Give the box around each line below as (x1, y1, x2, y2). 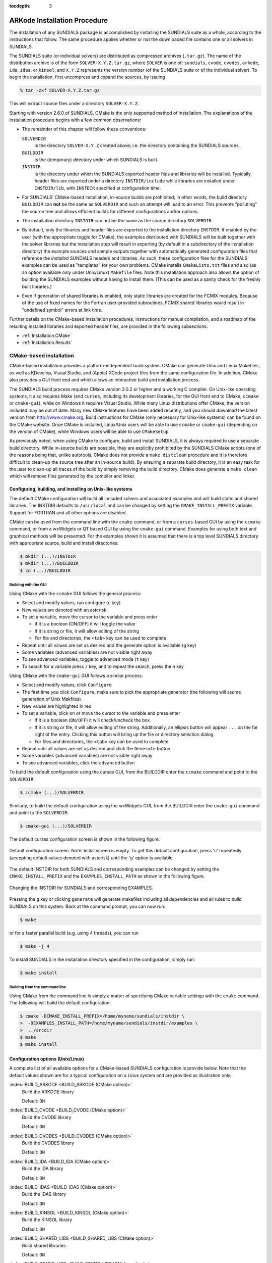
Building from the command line (9, 984, 66, 990)
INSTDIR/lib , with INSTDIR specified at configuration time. (34, 185, 161, 191)
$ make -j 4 (20, 943, 50, 949)
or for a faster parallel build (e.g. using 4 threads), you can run (9, 930, 139, 936)
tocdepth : (9, 3, 31, 9)
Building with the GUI (9, 582, 47, 588)
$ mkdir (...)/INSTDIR (20, 554, 76, 559)
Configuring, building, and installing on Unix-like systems (9, 486, 133, 492)
